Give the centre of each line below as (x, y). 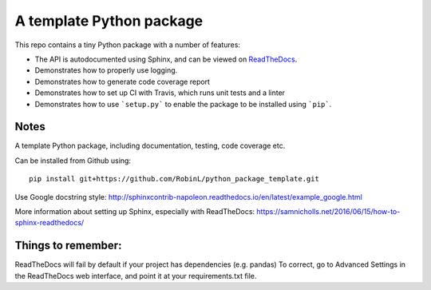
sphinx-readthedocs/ (49, 223)
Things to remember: (68, 246)
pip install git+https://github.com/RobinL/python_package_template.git (174, 179)
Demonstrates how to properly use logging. (106, 70)
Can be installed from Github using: (73, 161)
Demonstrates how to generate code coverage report (123, 81)
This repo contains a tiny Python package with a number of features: (128, 45)
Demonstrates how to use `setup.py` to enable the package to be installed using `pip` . (183, 104)
